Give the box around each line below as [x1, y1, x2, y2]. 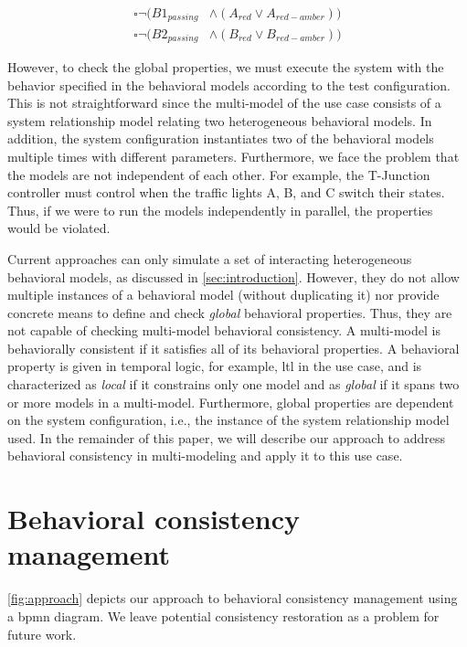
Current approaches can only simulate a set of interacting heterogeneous [7, 249, 412, 268]
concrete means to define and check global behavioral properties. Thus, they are [7, 302, 452, 322]
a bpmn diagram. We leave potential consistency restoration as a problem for [7, 606, 440, 625]
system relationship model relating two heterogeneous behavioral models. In [7, 111, 432, 130]
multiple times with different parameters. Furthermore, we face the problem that [7, 146, 460, 165]
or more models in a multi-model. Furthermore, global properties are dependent [7, 392, 454, 411]
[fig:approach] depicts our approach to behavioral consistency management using [7, 589, 458, 608]
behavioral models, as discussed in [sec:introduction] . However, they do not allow [7, 267, 460, 286]
